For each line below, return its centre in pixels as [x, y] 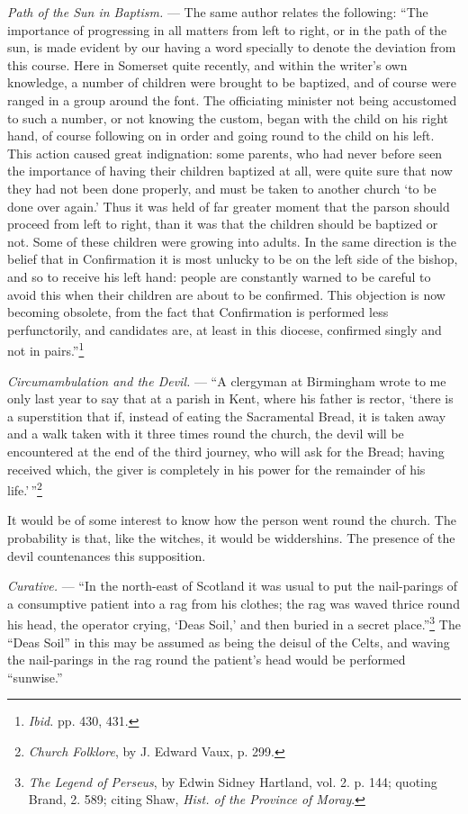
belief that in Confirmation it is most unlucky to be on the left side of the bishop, [233, 259]
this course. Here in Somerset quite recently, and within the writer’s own [207, 64]
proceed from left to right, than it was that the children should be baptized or [223, 224]
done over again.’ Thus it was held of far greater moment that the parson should [229, 206]
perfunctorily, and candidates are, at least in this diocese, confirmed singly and [225, 329]
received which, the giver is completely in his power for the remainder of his [216, 469]
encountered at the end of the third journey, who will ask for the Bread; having [226, 451]
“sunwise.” [35, 677]
